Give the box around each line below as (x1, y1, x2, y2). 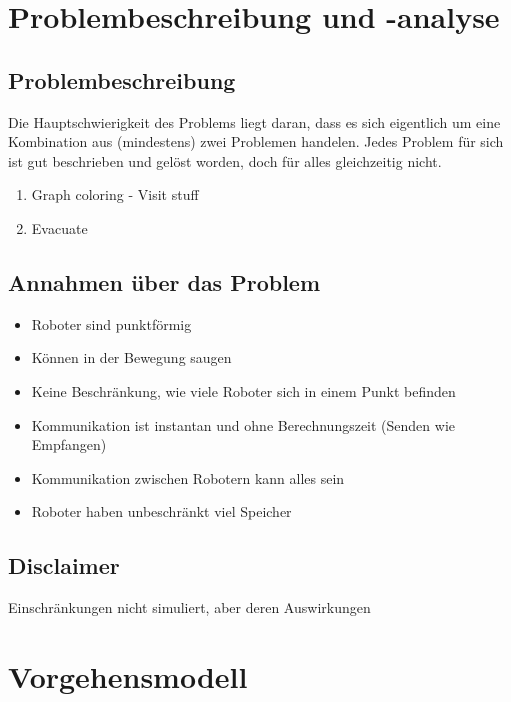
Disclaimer (8, 550, 120, 581)
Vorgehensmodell (8, 655, 248, 696)
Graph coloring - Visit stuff (31, 184, 199, 205)
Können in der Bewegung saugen (31, 347, 232, 368)
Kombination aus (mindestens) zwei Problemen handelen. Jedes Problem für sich (8, 131, 504, 152)
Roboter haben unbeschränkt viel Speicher (31, 501, 292, 522)
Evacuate (31, 217, 88, 238)
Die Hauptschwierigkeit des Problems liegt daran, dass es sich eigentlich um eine (8, 111, 501, 132)
